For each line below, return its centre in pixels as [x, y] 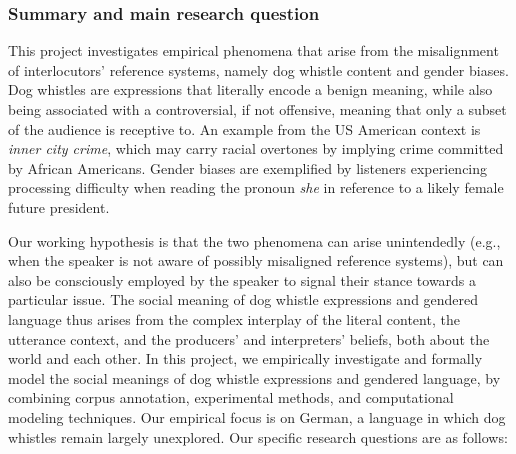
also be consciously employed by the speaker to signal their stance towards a [242, 279]
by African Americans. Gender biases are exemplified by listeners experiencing [248, 167]
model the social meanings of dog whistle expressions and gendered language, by [254, 377]
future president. [59, 206]
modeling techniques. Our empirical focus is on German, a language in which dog [257, 416]
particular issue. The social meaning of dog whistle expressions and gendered [243, 299]
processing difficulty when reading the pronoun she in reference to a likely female [256, 187]
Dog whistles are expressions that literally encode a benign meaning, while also [250, 89]
